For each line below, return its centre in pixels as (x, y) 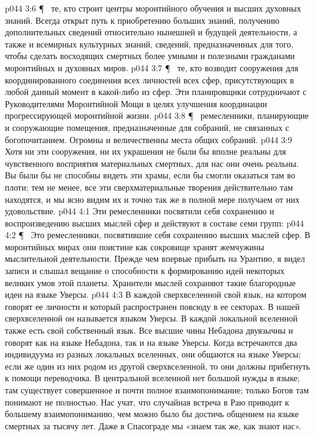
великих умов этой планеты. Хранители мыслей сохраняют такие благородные (151, 282)
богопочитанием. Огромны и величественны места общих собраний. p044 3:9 (149, 139)
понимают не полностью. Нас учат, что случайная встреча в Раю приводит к (147, 402)
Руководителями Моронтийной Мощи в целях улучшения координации (136, 103)
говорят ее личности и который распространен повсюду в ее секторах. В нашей (152, 306)
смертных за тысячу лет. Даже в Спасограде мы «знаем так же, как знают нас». (153, 425)
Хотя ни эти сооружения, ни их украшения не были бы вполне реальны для (146, 151)
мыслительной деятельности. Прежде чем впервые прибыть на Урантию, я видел (155, 258)
